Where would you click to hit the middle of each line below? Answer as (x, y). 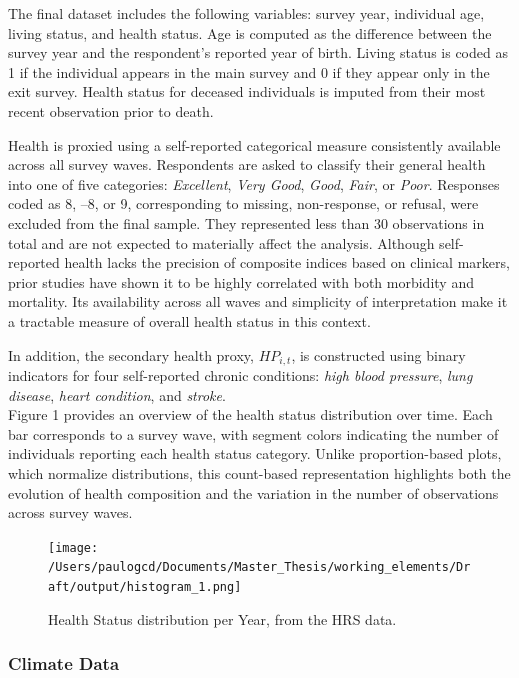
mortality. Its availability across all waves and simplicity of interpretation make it (258, 301)
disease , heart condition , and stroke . (117, 394)
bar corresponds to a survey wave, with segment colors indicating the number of (253, 433)
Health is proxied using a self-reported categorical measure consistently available (254, 144)
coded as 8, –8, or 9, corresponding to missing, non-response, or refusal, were (243, 203)
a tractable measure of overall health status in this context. (189, 320)
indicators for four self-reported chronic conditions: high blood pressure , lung (240, 374)
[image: (73, 547)
